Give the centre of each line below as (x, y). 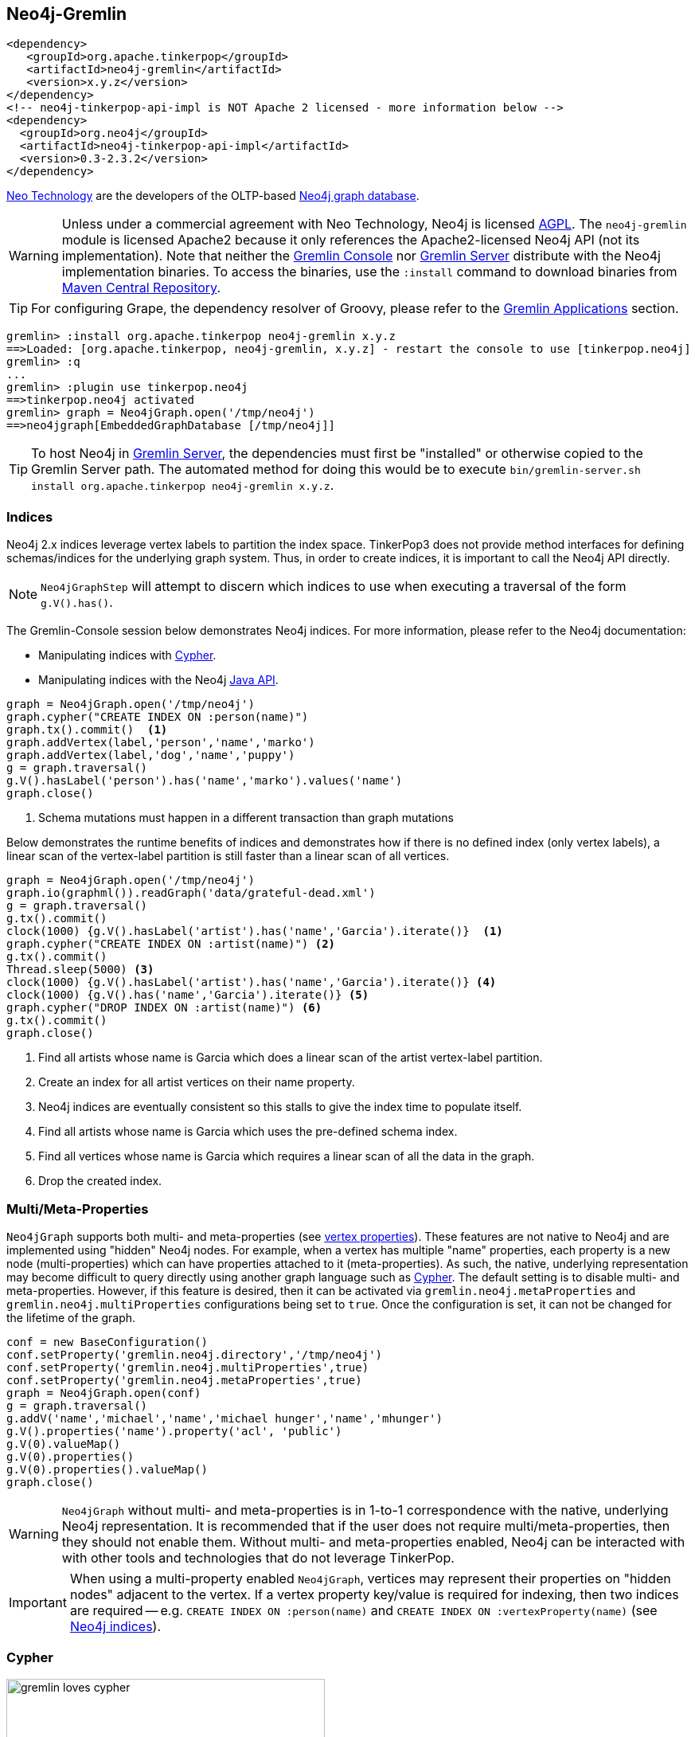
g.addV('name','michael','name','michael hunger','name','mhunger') (225, 1418)
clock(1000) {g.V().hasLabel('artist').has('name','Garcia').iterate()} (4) (252, 982)
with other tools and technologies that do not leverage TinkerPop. (258, 1557)
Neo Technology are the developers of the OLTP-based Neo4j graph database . (213, 196)
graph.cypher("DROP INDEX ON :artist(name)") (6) (164, 1008)
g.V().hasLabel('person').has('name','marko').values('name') (205, 781)
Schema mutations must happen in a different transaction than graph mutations (246, 818)
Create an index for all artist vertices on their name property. (197, 1082)
